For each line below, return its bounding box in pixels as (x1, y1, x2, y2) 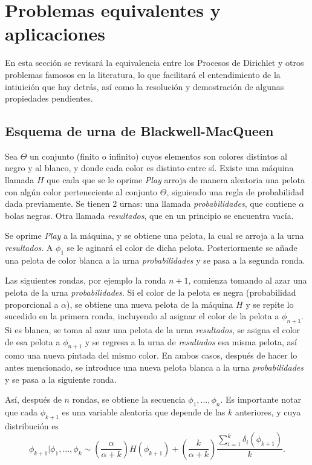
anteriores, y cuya (235, 405, 301, 418)
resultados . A (5, 241, 53, 254)
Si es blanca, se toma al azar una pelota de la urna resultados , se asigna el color (5, 324, 301, 336)
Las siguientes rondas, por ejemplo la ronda (5, 274, 166, 287)
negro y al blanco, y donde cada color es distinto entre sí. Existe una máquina (5, 161, 294, 174)
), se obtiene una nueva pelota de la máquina (67, 298, 233, 310)
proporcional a (5, 298, 59, 310)
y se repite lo (245, 298, 294, 310)
